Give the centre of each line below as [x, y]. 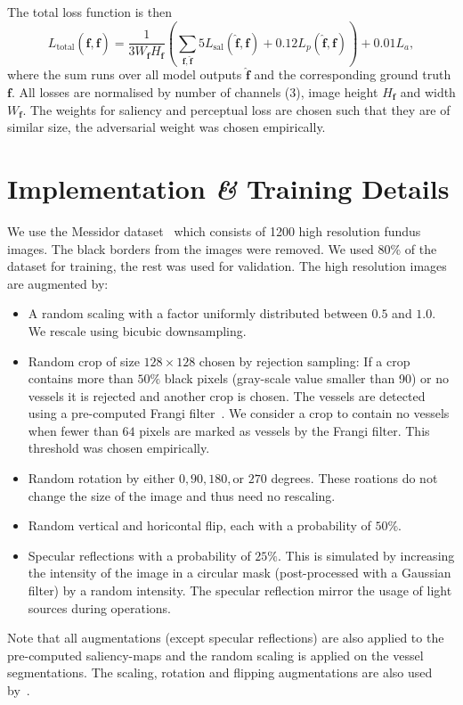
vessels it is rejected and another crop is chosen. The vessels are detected [227, 395]
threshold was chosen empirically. [119, 448]
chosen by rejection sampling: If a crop [305, 361]
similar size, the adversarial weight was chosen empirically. [167, 127]
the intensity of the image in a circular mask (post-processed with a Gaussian [240, 573]
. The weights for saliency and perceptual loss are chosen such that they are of [236, 109]
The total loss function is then [89, 12]
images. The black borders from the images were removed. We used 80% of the [222, 248]
